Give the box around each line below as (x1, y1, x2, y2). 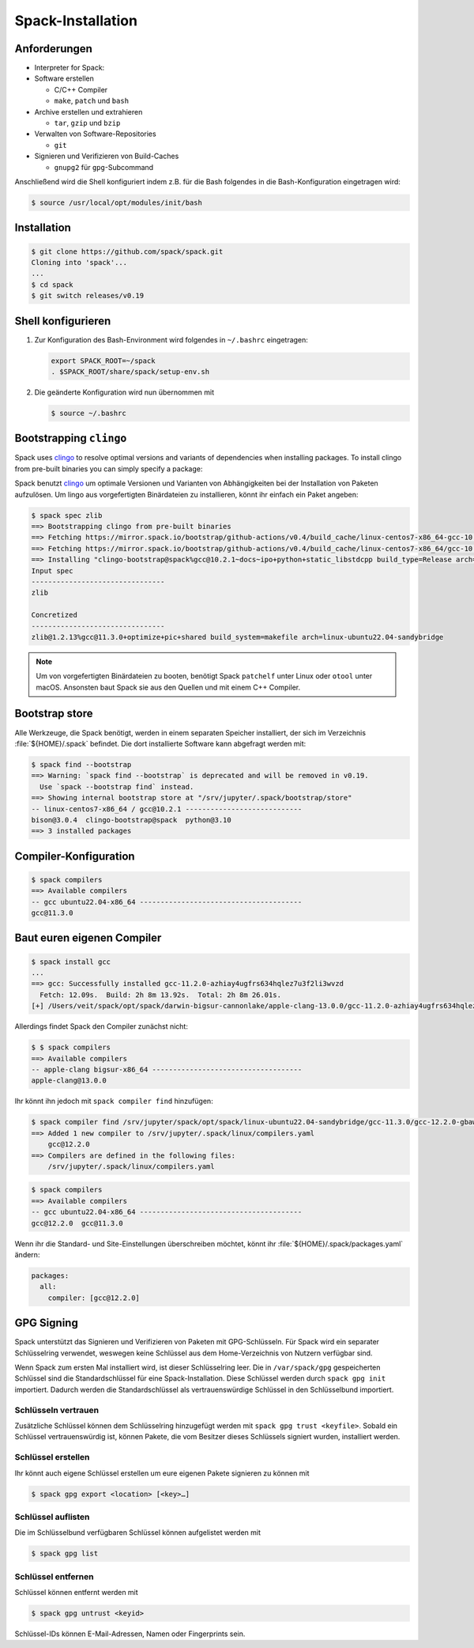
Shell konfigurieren (14, 314, 111, 327)
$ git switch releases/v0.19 (31, 291, 145, 300)
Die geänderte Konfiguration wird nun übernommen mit (34, 387, 215, 397)
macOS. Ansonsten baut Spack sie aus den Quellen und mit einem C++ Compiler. (36, 682, 301, 692)
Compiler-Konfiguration (14, 849, 135, 863)
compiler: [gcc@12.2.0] (47, 1293, 140, 1302)
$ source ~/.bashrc (51, 408, 126, 418)
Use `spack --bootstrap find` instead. (39, 782, 194, 791)
